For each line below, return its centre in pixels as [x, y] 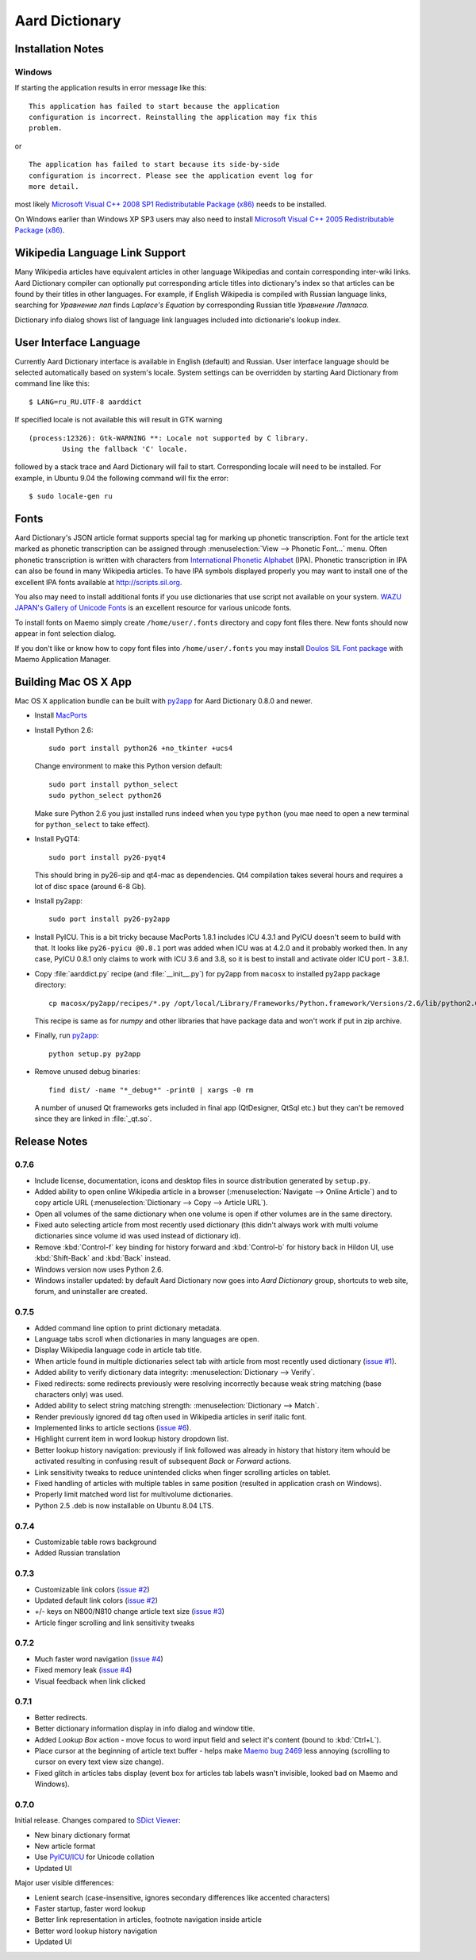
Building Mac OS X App [73, 682]
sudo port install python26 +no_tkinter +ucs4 [141, 748]
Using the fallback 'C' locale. [125, 449]
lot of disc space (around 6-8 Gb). [90, 886]
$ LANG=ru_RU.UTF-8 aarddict [85, 402]
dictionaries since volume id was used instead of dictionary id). [138, 1236]
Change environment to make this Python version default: [129, 766]
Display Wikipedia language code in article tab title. [118, 1350]
